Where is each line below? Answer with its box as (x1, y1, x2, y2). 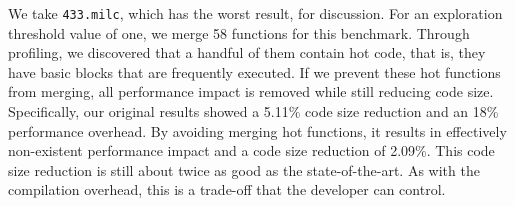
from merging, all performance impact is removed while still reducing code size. (8, 81, 494, 102)
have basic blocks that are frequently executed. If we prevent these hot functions (8, 61, 501, 82)
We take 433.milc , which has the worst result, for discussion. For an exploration (8, 3, 503, 23)
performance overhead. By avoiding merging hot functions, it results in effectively (8, 120, 507, 141)
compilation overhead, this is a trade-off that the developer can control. (8, 179, 446, 200)
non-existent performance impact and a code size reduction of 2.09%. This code (8, 140, 495, 161)
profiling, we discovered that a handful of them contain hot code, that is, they (8, 42, 486, 63)
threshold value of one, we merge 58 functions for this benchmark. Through (8, 22, 470, 43)
